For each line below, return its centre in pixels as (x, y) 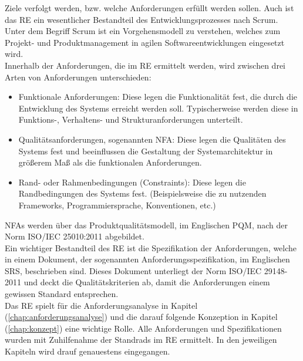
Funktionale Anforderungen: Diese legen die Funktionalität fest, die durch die (158, 97)
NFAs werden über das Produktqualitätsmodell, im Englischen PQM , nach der (146, 225)
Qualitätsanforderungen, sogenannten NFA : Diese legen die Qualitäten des (152, 139)
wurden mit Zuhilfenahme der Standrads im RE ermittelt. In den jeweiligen (141, 340)
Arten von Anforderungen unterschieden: (78, 77)
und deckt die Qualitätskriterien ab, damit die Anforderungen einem (147, 282)
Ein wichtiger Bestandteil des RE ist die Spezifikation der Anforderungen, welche (151, 247)
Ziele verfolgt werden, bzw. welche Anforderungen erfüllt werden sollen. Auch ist (149, 8)
